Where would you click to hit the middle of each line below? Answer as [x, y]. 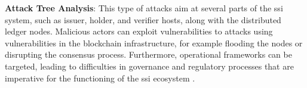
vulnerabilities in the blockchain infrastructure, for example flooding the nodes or [154, 43]
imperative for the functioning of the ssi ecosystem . [100, 78]
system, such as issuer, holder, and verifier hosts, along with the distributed [143, 19]
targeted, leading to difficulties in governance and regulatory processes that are [149, 66]
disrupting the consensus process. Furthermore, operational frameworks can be [148, 54]
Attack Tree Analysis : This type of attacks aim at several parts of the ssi [144, 8]
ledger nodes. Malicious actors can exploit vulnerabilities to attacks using [139, 31]
